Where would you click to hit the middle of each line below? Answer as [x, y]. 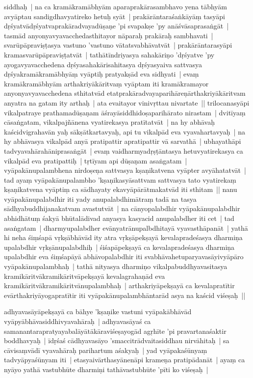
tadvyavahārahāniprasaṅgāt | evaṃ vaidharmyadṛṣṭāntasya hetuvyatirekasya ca [124, 150]
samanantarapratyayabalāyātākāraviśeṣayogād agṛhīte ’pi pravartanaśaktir [115, 331]
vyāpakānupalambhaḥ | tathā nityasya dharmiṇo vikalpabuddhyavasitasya [116, 266]
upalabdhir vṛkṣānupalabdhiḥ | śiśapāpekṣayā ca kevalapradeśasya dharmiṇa [119, 247]
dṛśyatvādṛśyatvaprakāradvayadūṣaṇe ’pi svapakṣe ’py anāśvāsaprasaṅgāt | [116, 26]
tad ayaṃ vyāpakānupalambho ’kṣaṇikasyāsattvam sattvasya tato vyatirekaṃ [120, 179]
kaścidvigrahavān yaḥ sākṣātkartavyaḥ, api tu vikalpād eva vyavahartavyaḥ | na [125, 131]
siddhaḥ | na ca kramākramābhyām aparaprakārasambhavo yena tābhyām [115, 6]
